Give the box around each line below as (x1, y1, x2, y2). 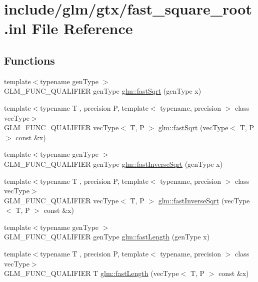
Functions (4, 52, 55, 68)
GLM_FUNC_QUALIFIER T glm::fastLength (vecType (4, 268, 179, 278)
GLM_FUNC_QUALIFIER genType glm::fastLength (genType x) (4, 231, 210, 242)
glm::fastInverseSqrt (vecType (158, 195, 250, 205)
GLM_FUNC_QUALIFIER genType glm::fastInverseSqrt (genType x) (4, 158, 223, 169)
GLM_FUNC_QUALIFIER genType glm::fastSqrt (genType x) (4, 86, 201, 96)
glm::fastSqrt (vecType (158, 122, 228, 133)
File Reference (31, 18, 133, 39)
